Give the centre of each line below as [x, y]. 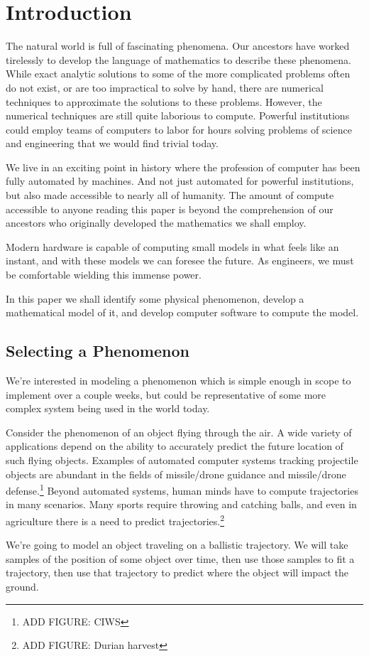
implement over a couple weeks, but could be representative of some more [166, 394]
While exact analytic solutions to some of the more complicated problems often [178, 74]
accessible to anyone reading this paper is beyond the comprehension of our [170, 209]
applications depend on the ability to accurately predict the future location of [175, 446]
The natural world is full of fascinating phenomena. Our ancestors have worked [178, 46]
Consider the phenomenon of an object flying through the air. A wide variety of [179, 432]
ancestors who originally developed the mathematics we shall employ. [156, 223]
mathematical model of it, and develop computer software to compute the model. [182, 312]
